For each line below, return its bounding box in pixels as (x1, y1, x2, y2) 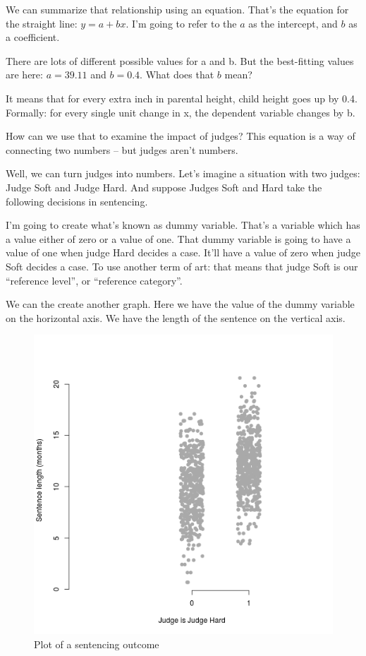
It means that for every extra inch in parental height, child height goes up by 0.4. (6, 90, 358, 105)
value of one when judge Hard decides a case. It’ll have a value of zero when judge (6, 245, 361, 260)
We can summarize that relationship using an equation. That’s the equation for (6, 2, 349, 16)
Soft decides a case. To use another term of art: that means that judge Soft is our (6, 258, 358, 273)
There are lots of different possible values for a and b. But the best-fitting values (6, 53, 354, 68)
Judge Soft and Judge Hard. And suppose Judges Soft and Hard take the (6, 179, 322, 194)
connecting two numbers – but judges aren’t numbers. (6, 142, 238, 157)
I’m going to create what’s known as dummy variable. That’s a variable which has (6, 217, 360, 232)
